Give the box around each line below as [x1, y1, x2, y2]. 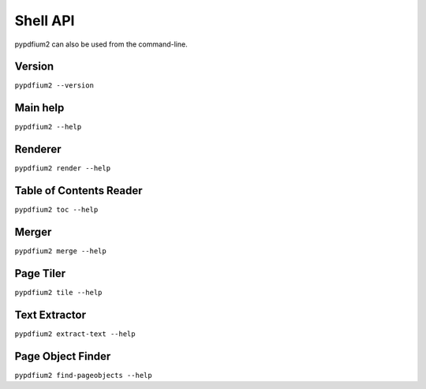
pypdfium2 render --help [14, 164, 110, 173]
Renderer [14, 143, 62, 156]
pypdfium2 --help [14, 122, 82, 132]
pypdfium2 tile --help [14, 288, 103, 297]
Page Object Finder [14, 350, 111, 363]
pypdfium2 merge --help [14, 247, 106, 256]
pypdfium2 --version [14, 81, 95, 90]
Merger [14, 225, 52, 238]
